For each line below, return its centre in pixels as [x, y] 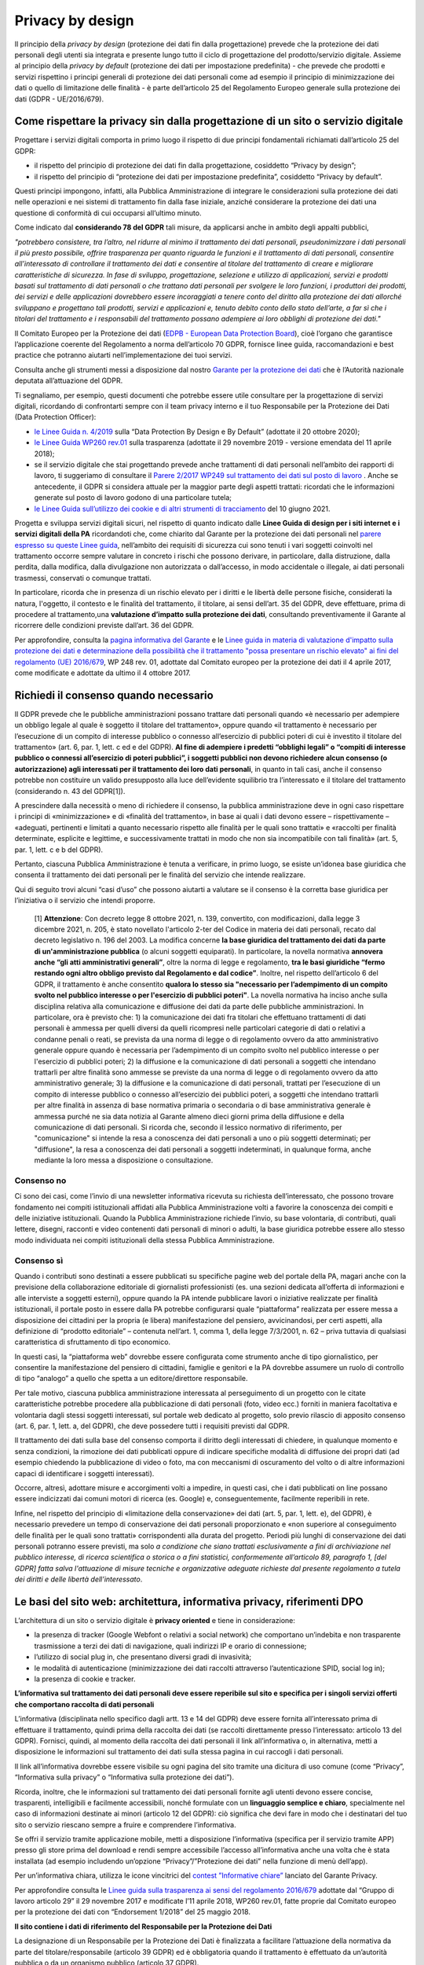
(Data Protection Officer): [55, 417]
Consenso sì [39, 1260]
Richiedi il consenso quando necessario [114, 695]
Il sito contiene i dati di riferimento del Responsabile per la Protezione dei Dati [143, 1926]
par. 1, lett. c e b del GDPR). [59, 850]
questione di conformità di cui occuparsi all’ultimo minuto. [108, 213]
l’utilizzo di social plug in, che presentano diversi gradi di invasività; [143, 1657]
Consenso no [40, 1181]
